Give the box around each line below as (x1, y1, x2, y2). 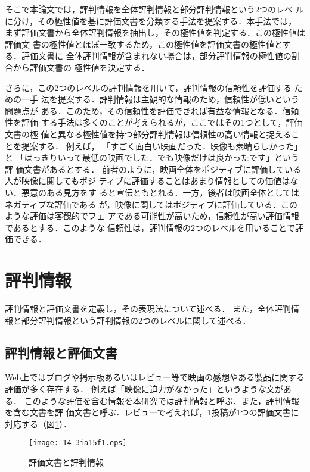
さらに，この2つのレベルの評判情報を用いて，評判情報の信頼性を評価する (5, 81, 292, 93)
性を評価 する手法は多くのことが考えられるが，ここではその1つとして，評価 (5, 116, 303, 129)
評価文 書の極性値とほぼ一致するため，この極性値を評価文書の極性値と (5, 37, 283, 50)
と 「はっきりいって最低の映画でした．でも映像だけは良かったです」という (5, 151, 299, 164)
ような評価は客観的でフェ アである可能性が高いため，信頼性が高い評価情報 (5, 210, 299, 222)
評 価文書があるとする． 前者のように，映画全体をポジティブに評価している (5, 162, 301, 175)
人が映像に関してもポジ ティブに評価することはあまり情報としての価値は (5, 174, 290, 187)
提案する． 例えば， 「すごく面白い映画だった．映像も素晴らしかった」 (21, 139, 303, 152)
